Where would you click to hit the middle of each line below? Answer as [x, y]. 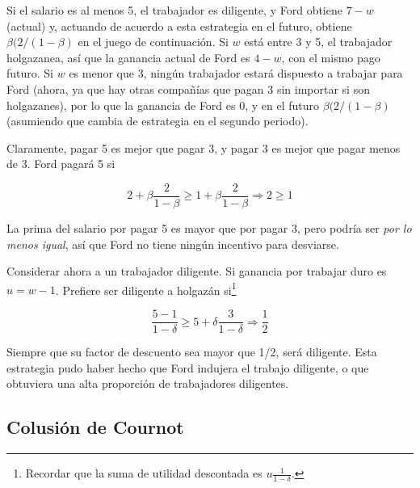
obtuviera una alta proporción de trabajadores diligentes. [148, 383]
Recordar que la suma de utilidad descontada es [144, 473]
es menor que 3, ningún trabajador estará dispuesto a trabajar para [236, 73]
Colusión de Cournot [95, 427]
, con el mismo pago [331, 57]
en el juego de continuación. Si [153, 42]
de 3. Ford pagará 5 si [61, 164]
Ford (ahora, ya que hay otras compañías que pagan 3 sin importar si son [188, 88]
